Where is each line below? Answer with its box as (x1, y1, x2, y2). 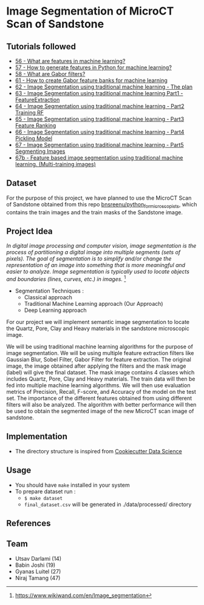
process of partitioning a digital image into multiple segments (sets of (6, 249, 181, 256)
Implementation (6, 431, 68, 442)
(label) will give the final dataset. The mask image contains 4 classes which (6, 369, 195, 376)
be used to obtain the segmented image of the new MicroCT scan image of (6, 408, 194, 415)
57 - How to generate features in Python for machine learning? (15, 64, 172, 71)
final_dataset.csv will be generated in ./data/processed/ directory (24, 501, 192, 508)
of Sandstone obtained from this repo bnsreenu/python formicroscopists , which (6, 200, 197, 209)
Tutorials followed (6, 41, 76, 52)
